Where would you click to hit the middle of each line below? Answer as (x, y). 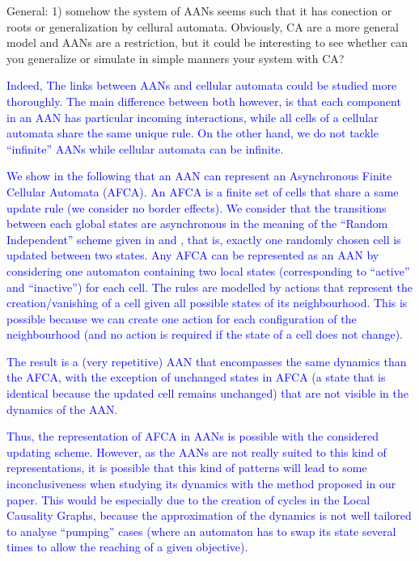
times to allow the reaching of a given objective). (127, 547)
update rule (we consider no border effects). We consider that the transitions (197, 207)
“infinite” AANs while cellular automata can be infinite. (145, 148)
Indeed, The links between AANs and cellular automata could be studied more (202, 85)
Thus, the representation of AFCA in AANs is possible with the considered (193, 436)
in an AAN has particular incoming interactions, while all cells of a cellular (193, 117)
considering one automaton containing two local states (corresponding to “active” (208, 270)
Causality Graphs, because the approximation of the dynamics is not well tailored (209, 515)
